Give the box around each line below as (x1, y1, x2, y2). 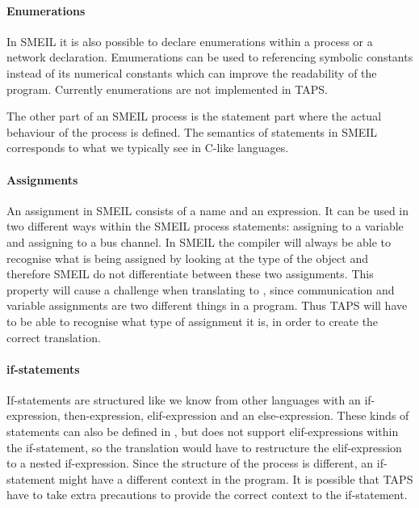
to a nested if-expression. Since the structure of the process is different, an (6, 455, 374, 472)
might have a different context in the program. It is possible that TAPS (59, 470, 413, 487)
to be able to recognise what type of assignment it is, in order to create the (6, 312, 379, 329)
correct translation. (6, 328, 101, 345)
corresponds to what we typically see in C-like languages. (6, 139, 289, 156)
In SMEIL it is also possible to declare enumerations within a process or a (6, 32, 373, 49)
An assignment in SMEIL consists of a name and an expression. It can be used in (6, 201, 409, 218)
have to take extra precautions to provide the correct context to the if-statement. (6, 486, 408, 503)
